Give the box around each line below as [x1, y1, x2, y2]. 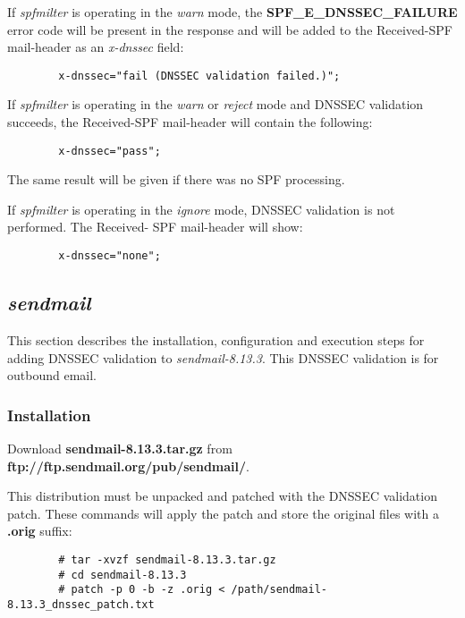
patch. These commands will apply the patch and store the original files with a [7, 504, 439, 522]
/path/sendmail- [231, 583, 327, 597]
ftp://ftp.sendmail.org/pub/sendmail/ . [7, 456, 249, 475]
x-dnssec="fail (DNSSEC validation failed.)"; [58, 69, 341, 82]
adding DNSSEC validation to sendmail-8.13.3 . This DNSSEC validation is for [7, 348, 439, 367]
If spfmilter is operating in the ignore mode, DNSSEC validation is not [7, 199, 395, 218]
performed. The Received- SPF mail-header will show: [7, 217, 303, 236]
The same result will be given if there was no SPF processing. [7, 170, 345, 189]
